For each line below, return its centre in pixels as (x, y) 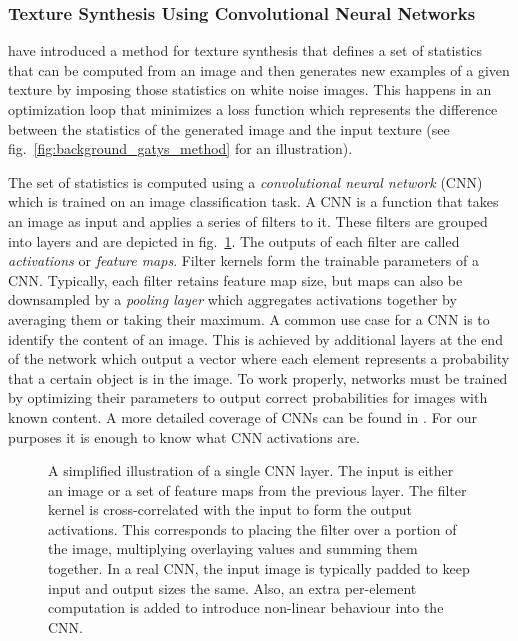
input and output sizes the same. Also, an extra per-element (232, 587)
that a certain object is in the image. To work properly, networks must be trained (258, 377)
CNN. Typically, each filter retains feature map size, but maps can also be (235, 279)
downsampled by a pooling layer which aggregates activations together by (232, 299)
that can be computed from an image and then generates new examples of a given (259, 69)
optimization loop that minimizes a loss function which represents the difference (253, 109)
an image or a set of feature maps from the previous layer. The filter (257, 489)
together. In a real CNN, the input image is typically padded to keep (259, 568)
